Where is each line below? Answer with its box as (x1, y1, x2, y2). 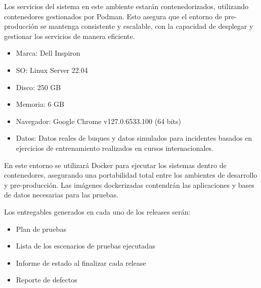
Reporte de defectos (16, 274, 77, 285)
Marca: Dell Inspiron (16, 48, 80, 58)
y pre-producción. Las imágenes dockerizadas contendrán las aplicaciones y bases (4, 179, 254, 190)
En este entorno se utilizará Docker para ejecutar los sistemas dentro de (4, 159, 227, 170)
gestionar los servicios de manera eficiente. (4, 30, 135, 41)
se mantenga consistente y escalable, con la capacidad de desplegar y (40, 21, 253, 31)
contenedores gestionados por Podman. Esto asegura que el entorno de (4, 11, 223, 21)
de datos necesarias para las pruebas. (4, 189, 119, 200)
